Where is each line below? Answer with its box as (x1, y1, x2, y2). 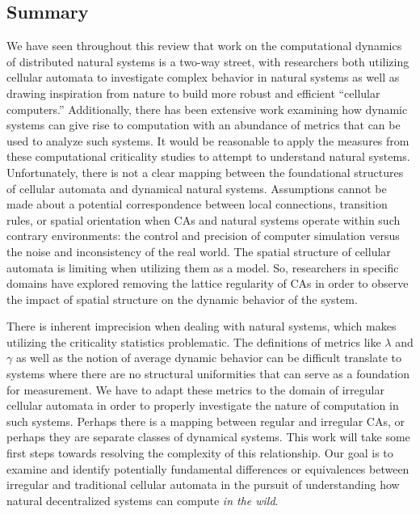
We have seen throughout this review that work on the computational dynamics (6, 37, 402, 54)
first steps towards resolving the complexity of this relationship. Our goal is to (6, 444, 393, 461)
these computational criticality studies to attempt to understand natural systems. (6, 148, 410, 165)
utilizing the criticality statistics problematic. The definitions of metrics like (6, 333, 381, 350)
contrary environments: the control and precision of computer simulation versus (6, 227, 400, 244)
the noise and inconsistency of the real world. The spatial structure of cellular (6, 242, 391, 259)
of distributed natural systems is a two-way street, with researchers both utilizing (6, 53, 409, 70)
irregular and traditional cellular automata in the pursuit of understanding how (6, 476, 400, 493)
